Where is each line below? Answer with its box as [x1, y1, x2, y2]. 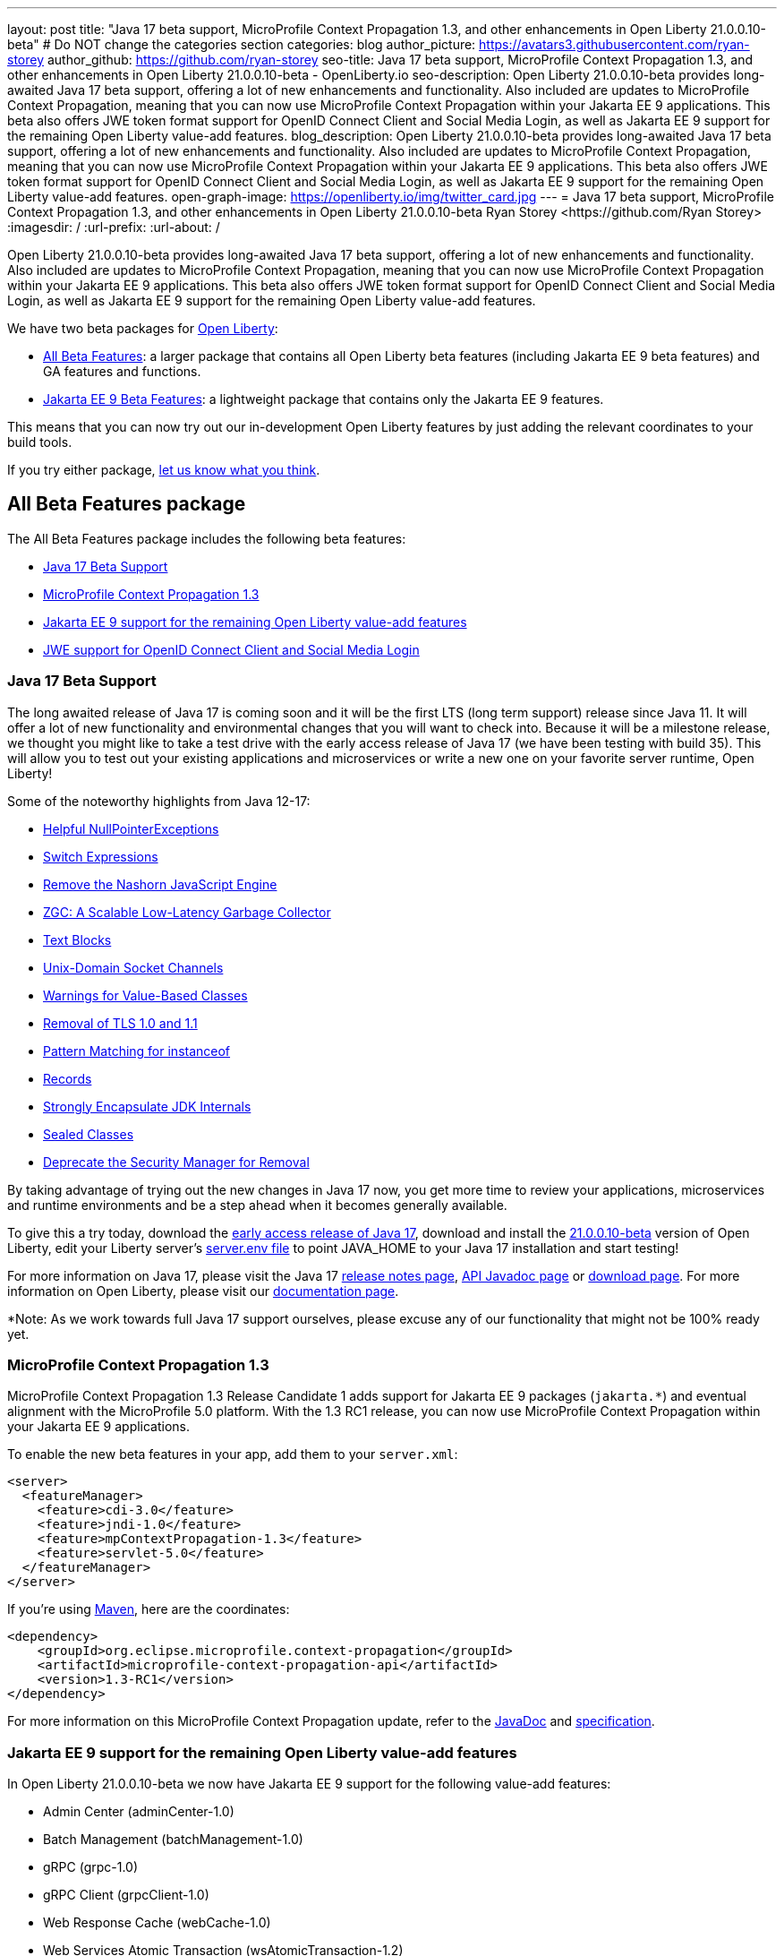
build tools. [7, 434, 72, 450]
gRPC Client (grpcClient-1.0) [43, 1887, 209, 1903]
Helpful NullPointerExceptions [43, 820, 219, 836]
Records [43, 1070, 92, 1086]
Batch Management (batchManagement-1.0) [43, 1832, 303, 1848]
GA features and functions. [43, 364, 201, 379]
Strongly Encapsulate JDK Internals [43, 1098, 251, 1114]
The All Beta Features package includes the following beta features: [7, 530, 406, 546]
